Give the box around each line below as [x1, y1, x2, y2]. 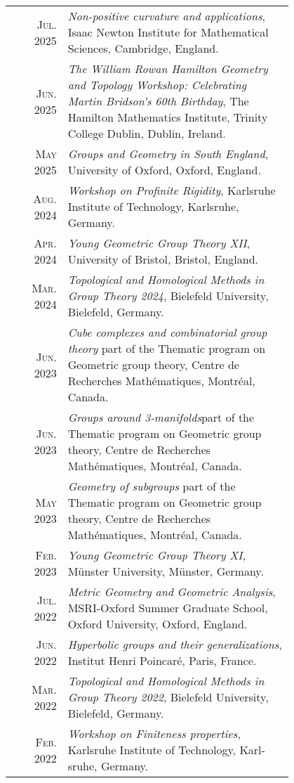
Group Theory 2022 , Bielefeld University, [67, 689, 269, 705]
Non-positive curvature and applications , [67, 8, 265, 24]
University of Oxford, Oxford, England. [67, 162, 261, 178]
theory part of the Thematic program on [67, 340, 266, 356]
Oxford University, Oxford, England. [67, 616, 248, 632]
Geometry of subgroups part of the [67, 478, 236, 494]
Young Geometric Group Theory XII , [67, 235, 250, 251]
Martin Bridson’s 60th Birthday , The [67, 93, 249, 109]
